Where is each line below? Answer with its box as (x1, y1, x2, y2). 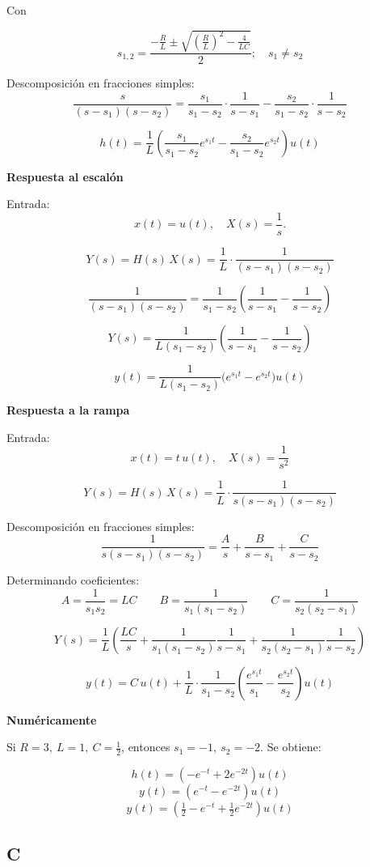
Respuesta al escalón (6, 168, 124, 185)
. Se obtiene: (260, 738, 322, 755)
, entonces (121, 738, 170, 755)
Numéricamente (6, 711, 97, 728)
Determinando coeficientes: (6, 572, 140, 589)
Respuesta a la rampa (6, 402, 130, 419)
